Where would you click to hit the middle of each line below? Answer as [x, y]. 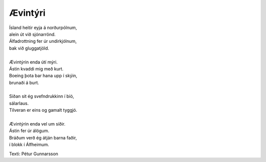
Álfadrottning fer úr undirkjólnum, [43, 41]
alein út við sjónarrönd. [33, 34]
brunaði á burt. [24, 82]
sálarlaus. [19, 103]
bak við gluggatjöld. [29, 48]
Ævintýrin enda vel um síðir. [37, 124]
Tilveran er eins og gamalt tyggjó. [43, 110]
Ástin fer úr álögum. [29, 131]
